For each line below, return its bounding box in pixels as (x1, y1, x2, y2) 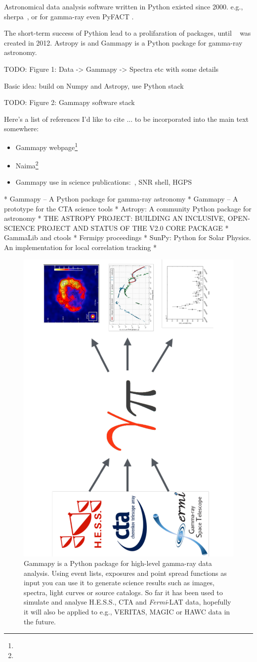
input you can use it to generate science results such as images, (24, 577, 214, 588)
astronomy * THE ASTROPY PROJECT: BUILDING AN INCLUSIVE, (4, 213, 226, 223)
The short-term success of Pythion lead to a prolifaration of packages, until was (4, 28, 251, 38)
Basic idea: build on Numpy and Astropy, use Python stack (4, 80, 184, 91)
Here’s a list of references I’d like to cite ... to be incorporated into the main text (4, 113, 249, 124)
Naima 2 (15, 159, 39, 170)
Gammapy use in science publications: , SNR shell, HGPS (15, 177, 192, 187)
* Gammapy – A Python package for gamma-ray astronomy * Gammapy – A (4, 194, 238, 204)
